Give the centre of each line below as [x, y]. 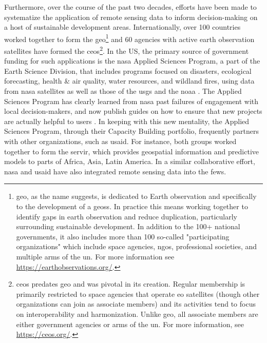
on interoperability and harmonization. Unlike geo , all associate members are [137, 314]
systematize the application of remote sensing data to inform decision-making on [131, 17]
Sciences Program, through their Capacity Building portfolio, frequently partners [131, 131]
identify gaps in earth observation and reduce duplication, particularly [127, 216]
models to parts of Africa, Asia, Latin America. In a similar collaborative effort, [130, 161]
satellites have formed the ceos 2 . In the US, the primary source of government [127, 50]
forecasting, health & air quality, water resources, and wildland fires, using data [129, 81]
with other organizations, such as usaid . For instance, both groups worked [120, 141]
